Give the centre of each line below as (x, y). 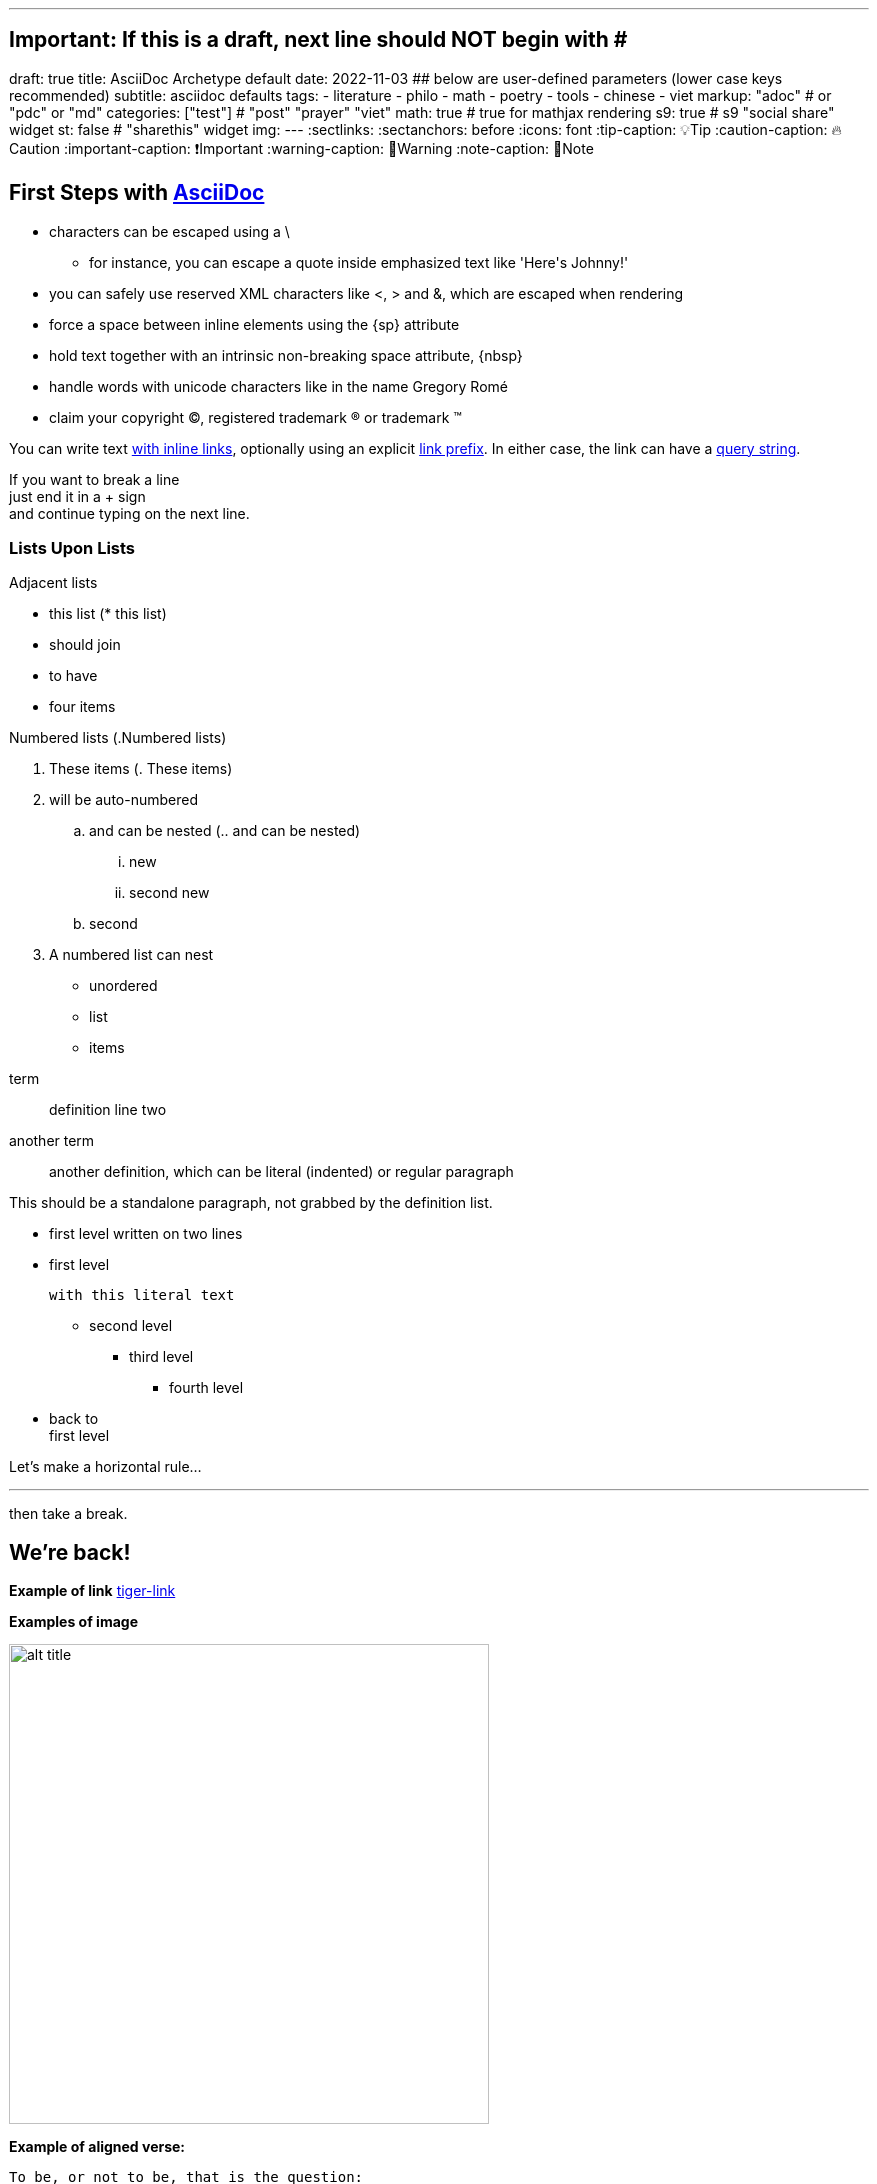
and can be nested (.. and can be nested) (225, 831)
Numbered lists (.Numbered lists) (118, 738)
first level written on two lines (146, 1234)
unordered (123, 986)
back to (74, 1419)
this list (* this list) (108, 614)
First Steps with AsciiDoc (137, 193)
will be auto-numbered (123, 800)
